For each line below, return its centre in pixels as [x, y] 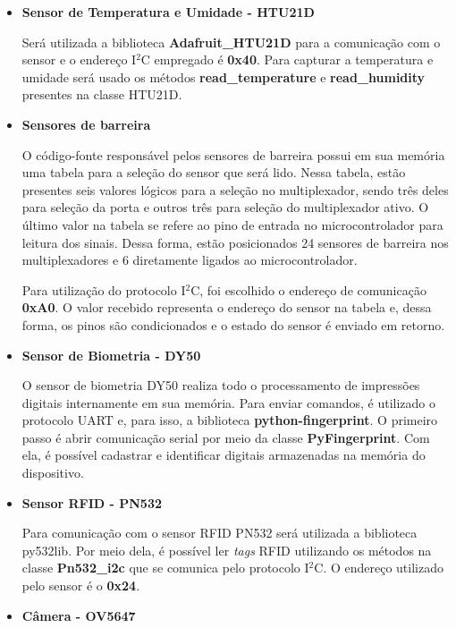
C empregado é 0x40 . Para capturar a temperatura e [287, 59]
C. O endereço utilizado [379, 568]
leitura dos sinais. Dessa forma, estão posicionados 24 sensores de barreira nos [235, 242]
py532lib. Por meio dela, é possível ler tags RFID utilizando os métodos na [227, 550]
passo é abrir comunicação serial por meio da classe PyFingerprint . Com [226, 437]
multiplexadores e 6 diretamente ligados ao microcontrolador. [190, 260]
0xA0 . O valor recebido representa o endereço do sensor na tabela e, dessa [227, 307]
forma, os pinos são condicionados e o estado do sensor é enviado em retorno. [233, 324]
